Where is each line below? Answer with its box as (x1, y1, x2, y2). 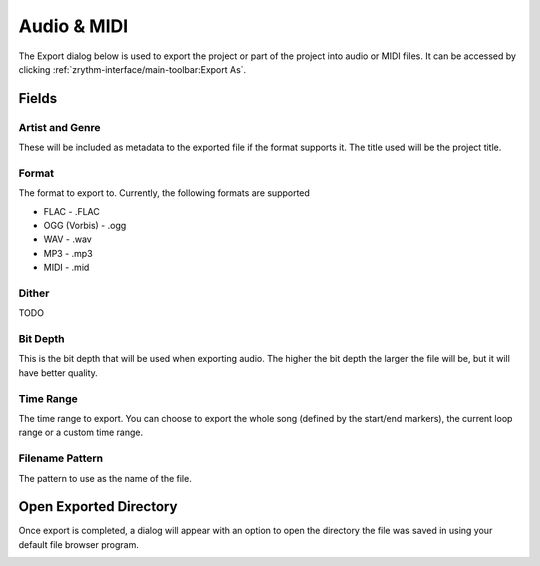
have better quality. (18, 366, 99, 379)
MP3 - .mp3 (43, 247, 94, 259)
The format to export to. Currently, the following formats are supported (18, 187, 310, 199)
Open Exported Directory (18, 498, 178, 515)
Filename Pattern (18, 451, 104, 465)
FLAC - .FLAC (43, 205, 100, 217)
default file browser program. (18, 538, 140, 550)
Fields (18, 90, 58, 107)
